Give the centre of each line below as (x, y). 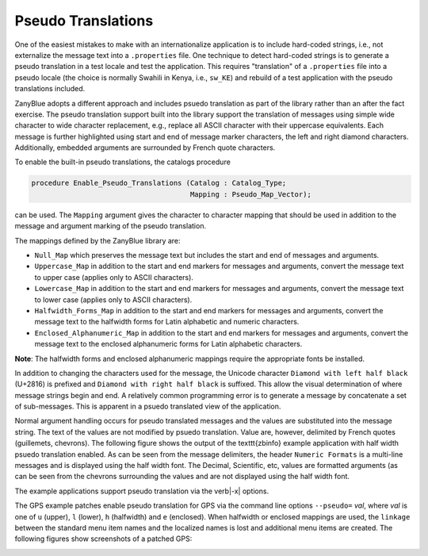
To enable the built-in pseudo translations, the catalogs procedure (123, 162)
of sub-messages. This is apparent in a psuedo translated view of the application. (148, 406)
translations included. (50, 89)
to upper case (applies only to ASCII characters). (114, 277)
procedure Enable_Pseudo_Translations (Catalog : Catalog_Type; (159, 183)
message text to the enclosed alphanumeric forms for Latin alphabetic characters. (168, 344)
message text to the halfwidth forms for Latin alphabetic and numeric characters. (167, 322)
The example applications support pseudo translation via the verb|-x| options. (142, 491)
